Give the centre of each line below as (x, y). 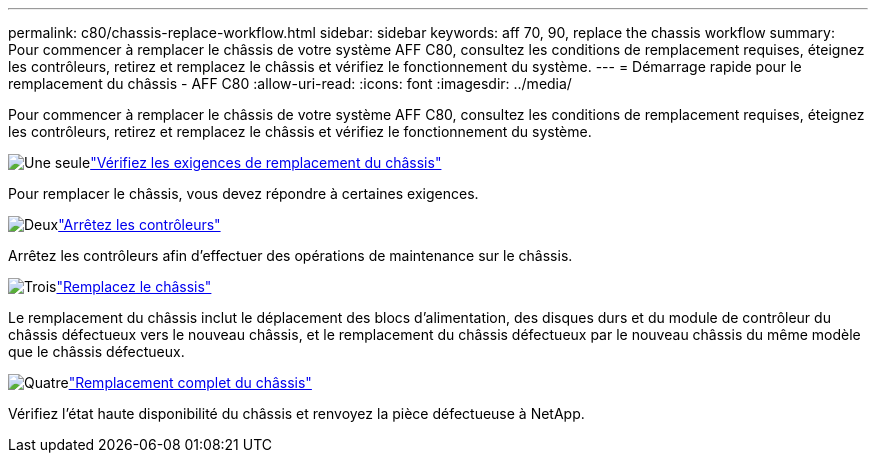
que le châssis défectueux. (96, 351)
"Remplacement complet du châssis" (190, 382)
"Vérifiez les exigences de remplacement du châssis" (266, 162)
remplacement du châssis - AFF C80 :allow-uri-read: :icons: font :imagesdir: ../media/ (290, 83)
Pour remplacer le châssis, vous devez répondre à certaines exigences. (243, 193)
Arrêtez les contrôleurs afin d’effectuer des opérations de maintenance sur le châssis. (290, 255)
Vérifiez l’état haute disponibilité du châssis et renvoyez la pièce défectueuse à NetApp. (296, 413)
